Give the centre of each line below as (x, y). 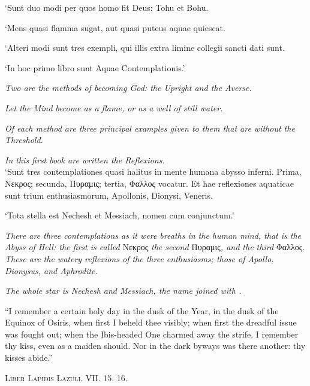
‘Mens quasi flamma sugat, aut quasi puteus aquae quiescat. (115, 27)
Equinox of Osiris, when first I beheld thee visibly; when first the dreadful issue (151, 322)
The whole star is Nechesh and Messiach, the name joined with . (123, 291)
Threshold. (24, 140)
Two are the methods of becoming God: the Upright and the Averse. (128, 88)
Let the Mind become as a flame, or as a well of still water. (114, 107)
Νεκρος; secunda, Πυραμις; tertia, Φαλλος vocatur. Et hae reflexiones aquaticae (150, 183)
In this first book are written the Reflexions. (85, 159)
